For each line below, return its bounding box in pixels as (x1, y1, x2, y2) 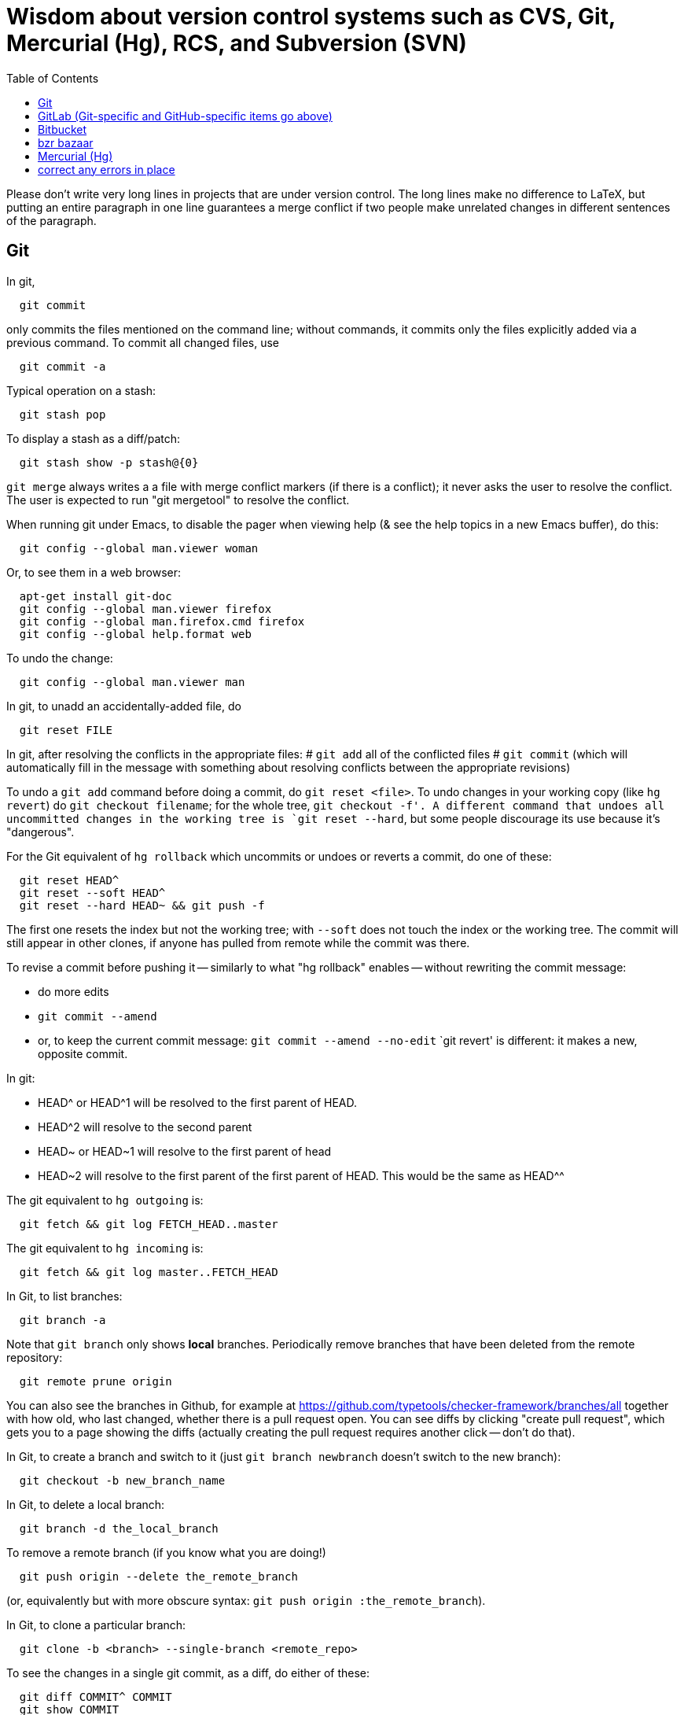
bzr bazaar (38, 135, 94, 149)
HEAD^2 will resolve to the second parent (38, 1119, 252, 1134)
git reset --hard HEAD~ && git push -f (19, 898, 265, 912)
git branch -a (19, 1313, 106, 1326)
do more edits (38, 984, 109, 998)
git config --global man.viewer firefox (19, 602, 272, 615)
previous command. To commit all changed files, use (6, 335, 280, 349)
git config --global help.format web (19, 627, 252, 640)
